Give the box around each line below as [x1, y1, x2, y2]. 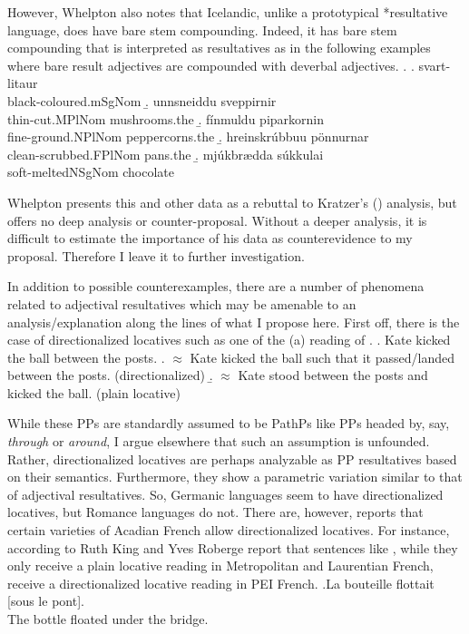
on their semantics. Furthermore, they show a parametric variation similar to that [7, 467, 463, 486]
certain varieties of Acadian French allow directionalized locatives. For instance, [7, 521, 450, 540]
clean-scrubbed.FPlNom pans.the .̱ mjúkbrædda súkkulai [7, 144, 324, 163]
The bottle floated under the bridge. [7, 610, 209, 628]
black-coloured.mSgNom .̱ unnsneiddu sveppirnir [7, 91, 277, 110]
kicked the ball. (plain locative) [7, 383, 181, 402]
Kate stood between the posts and [238, 366, 428, 385]
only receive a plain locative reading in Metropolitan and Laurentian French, [7, 556, 434, 575]
